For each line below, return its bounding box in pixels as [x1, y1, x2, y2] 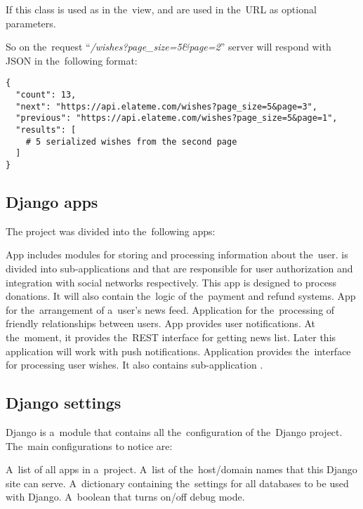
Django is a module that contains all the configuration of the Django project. [6, 424, 343, 439]
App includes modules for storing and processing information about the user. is [6, 247, 348, 262]
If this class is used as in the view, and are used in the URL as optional [6, 2, 317, 16]
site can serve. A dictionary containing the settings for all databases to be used [6, 475, 349, 490]
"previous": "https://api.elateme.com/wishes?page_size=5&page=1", [15, 113, 338, 124]
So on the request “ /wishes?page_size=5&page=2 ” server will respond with [6, 39, 331, 54]
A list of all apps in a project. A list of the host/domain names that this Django [6, 462, 357, 477]
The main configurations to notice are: [6, 438, 173, 453]
